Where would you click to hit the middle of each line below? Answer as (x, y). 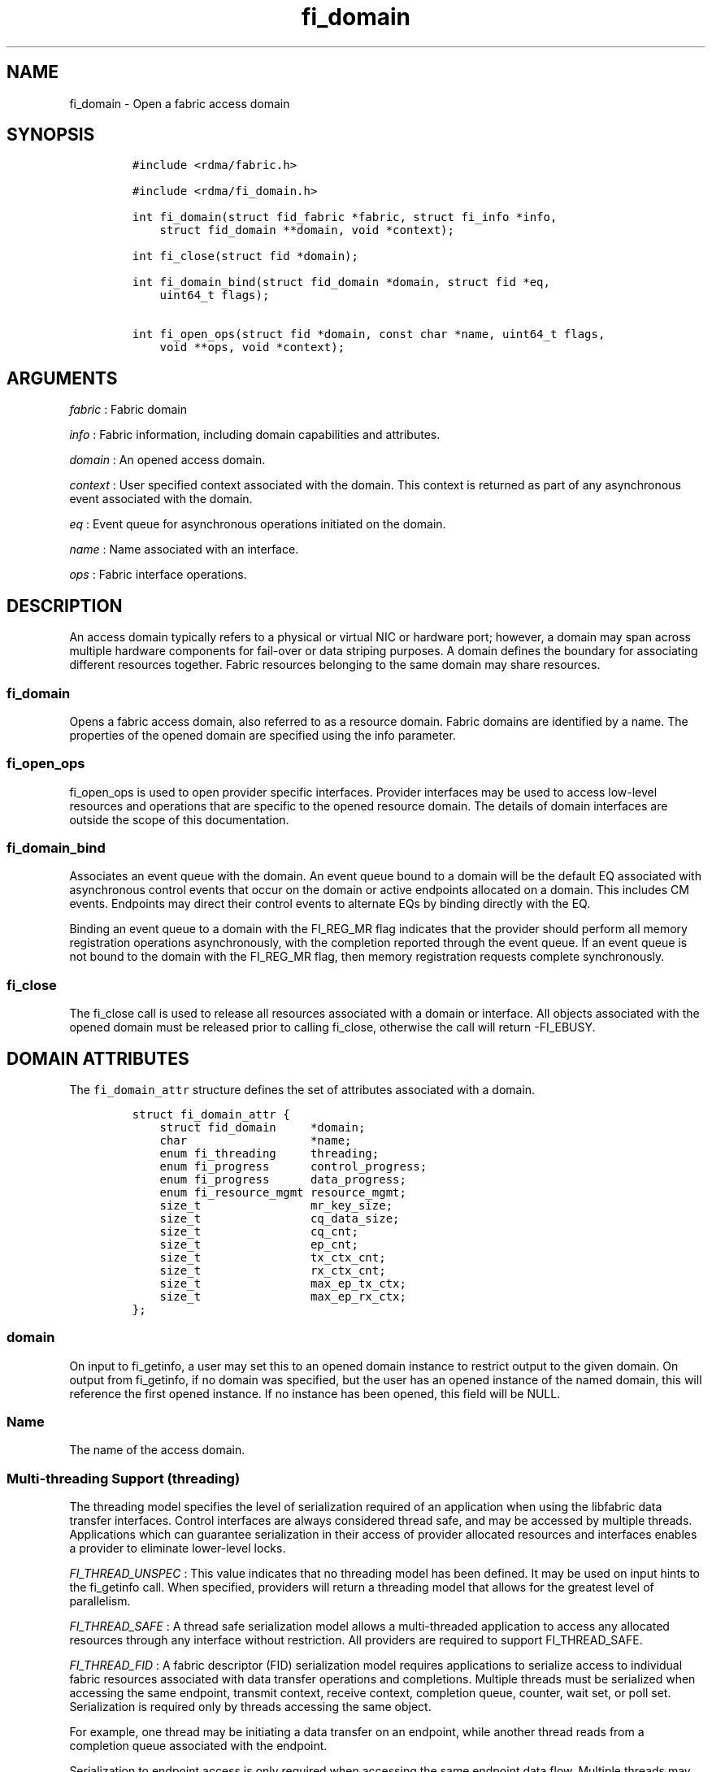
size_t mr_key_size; (276, 1205)
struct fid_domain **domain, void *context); (307, 230)
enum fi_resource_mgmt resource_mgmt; (283, 1192)
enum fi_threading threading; (269, 1153)
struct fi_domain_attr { (211, 1114)
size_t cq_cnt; (259, 1231)
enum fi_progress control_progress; (293, 1166)
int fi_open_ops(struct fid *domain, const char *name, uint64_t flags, (369, 334)
